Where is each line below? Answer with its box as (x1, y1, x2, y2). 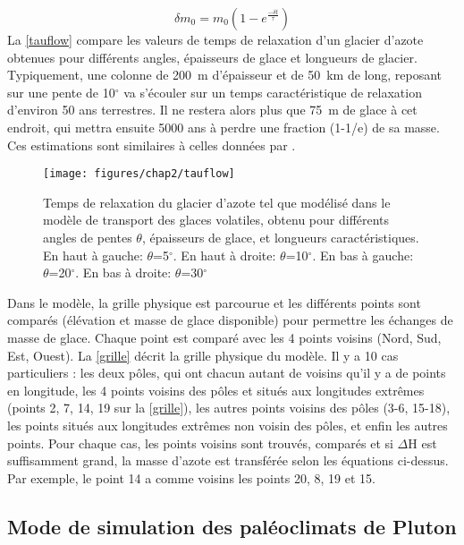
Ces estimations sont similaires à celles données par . (7, 135, 296, 154)
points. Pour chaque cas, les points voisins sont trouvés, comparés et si (7, 433, 393, 452)
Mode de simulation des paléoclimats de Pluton (7, 512, 457, 540)
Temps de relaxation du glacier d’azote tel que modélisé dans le (43, 192, 391, 211)
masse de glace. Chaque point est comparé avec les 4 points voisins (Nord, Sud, (7, 328, 442, 346)
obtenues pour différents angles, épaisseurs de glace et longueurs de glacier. (7, 47, 418, 66)
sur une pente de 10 (7, 82, 115, 101)
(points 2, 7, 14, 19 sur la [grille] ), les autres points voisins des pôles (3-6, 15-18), (7, 398, 451, 417)
